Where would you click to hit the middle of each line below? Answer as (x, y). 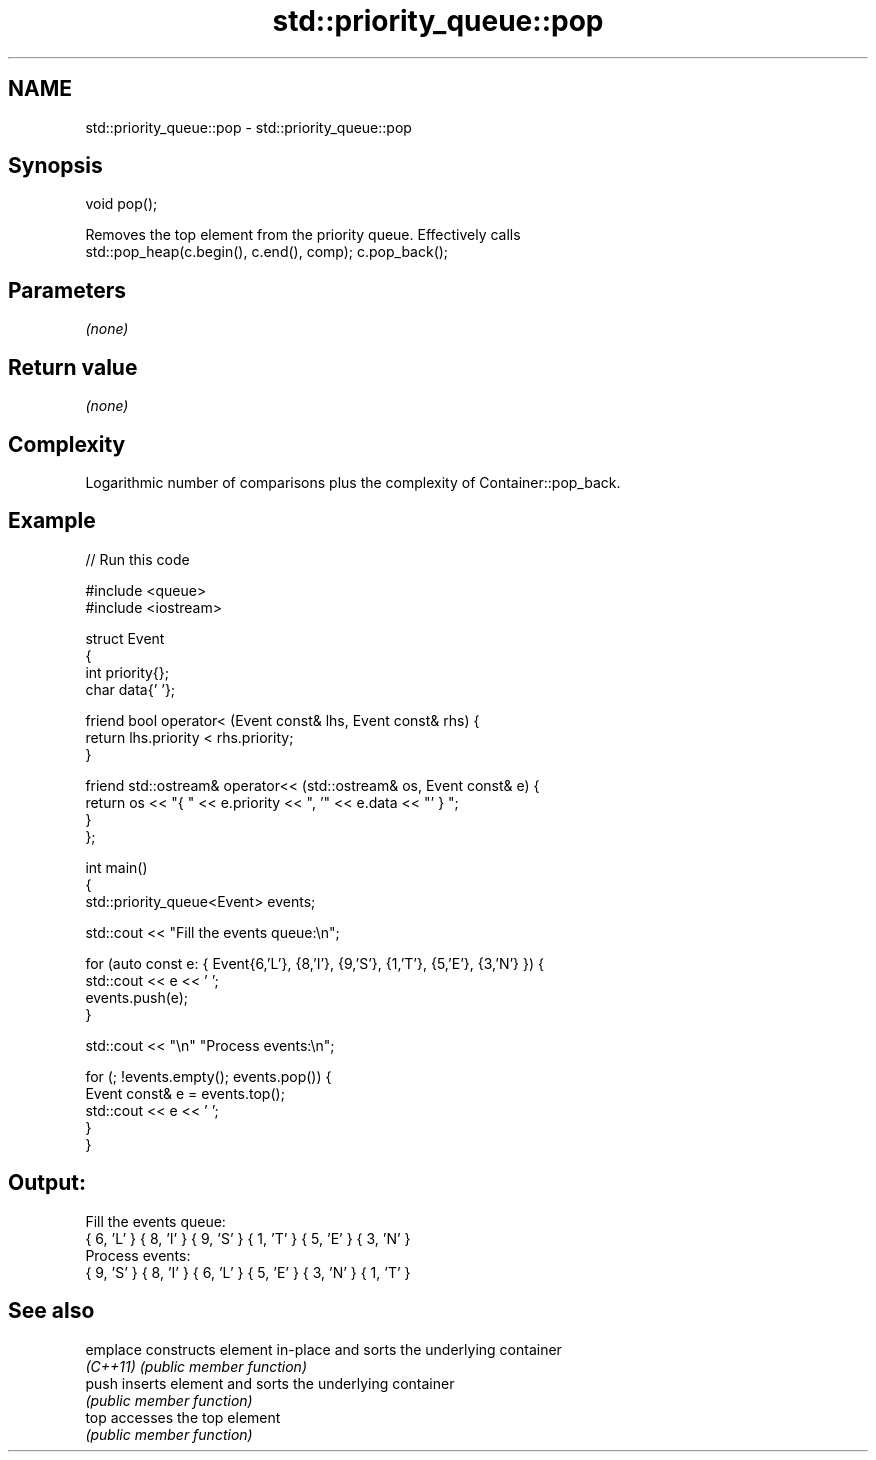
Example (52, 521)
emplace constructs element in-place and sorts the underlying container (323, 1349)
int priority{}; (127, 672)
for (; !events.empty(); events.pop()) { (208, 1076)
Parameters (67, 290)
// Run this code (137, 559)
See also (51, 1311)
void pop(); (121, 204)
